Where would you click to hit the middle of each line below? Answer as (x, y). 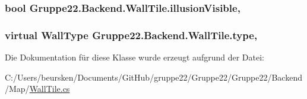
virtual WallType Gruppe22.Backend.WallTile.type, (131, 35)
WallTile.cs (50, 89)
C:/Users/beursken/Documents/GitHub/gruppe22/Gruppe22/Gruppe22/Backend (153, 77)
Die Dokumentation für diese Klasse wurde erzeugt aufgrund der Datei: (134, 57)
